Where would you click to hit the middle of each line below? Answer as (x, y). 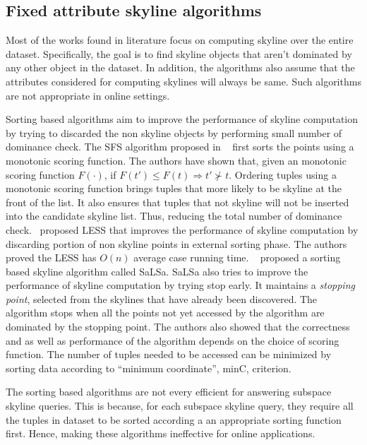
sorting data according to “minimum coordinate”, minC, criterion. (149, 368)
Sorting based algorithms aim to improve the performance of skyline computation (182, 119)
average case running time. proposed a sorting (237, 257)
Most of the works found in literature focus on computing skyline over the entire (180, 40)
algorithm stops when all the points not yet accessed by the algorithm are (165, 313)
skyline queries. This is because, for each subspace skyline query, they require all (180, 406)
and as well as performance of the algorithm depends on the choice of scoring (173, 340)
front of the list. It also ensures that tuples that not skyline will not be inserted (178, 202)
